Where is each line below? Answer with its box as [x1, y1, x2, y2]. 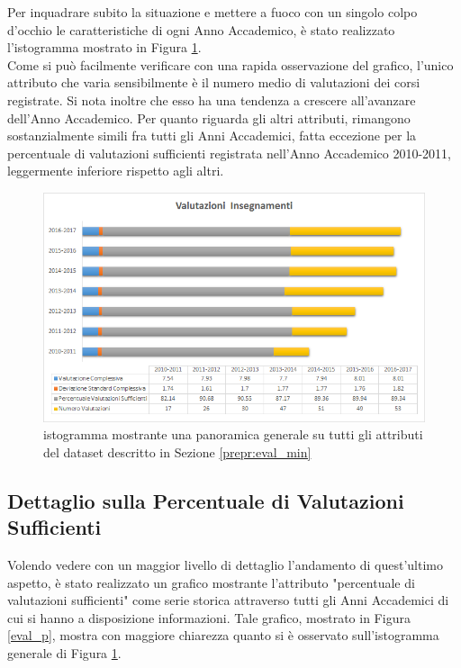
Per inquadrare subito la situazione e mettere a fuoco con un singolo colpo [7, 3, 418, 21]
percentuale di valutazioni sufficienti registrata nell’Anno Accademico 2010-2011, [7, 143, 451, 162]
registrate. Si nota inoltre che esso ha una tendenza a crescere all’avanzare [7, 90, 416, 109]
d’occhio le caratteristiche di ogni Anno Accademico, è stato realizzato [7, 20, 395, 39]
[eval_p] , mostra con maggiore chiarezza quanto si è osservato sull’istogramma [7, 626, 439, 645]
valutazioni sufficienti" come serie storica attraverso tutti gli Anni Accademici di [7, 591, 449, 609]
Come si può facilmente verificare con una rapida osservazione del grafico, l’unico [7, 55, 454, 74]
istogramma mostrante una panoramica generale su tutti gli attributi [43, 425, 423, 444]
